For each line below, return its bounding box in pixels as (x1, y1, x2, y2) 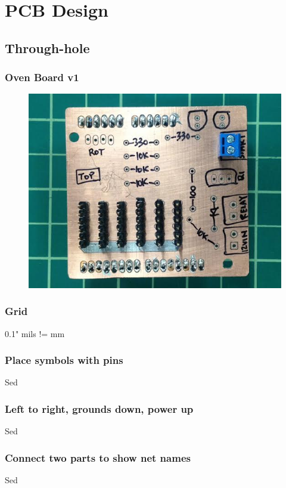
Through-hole (5, 38, 90, 57)
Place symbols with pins (5, 353, 123, 367)
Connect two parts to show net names (5, 450, 191, 465)
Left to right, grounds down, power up (5, 401, 194, 416)
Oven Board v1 (5, 70, 79, 85)
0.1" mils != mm (5, 327, 65, 339)
